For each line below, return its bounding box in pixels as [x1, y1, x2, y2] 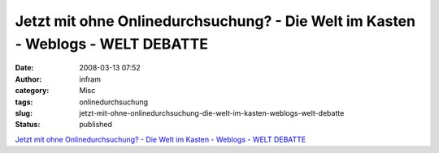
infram [79, 74, 102, 84]
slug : [15, 108, 33, 117]
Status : [15, 120, 41, 130]
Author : [15, 74, 42, 84]
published [79, 120, 113, 130]
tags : [15, 97, 33, 107]
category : [15, 86, 50, 96]
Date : [15, 63, 34, 73]
